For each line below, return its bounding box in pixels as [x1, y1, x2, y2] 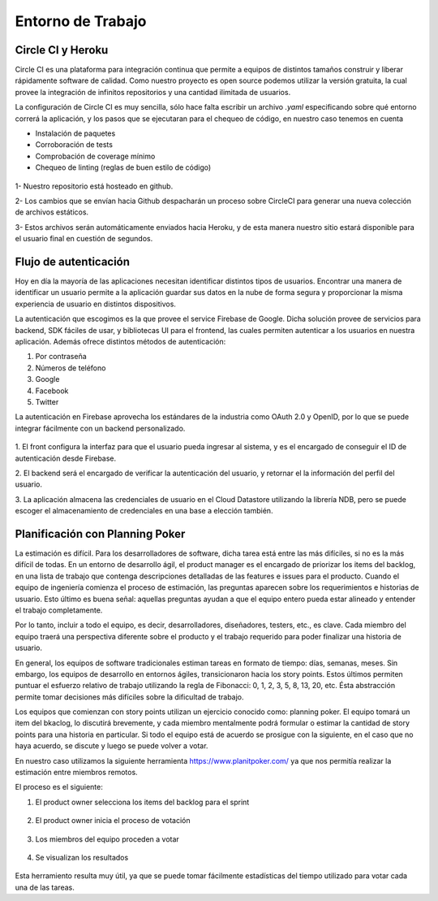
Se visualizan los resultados [35, 852, 129, 862]
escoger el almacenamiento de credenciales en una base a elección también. [15, 506, 273, 516]
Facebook [35, 386, 69, 396]
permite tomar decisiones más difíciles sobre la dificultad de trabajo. [15, 691, 244, 702]
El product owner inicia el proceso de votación [35, 816, 191, 825]
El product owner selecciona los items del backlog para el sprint [35, 797, 250, 807]
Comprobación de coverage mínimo [35, 151, 156, 161]
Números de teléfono [35, 362, 106, 373]
